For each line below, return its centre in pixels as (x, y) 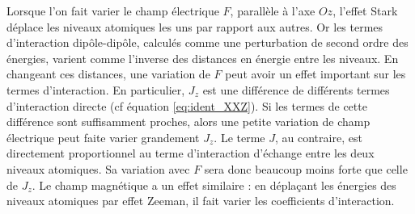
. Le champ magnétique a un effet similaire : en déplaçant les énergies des (214, 185)
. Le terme (239, 137)
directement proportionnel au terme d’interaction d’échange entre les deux (191, 153)
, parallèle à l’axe (273, 10)
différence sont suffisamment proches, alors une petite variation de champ (188, 122)
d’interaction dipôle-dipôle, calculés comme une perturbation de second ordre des (207, 42)
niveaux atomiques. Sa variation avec (98, 168)
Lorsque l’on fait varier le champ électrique (113, 10)
